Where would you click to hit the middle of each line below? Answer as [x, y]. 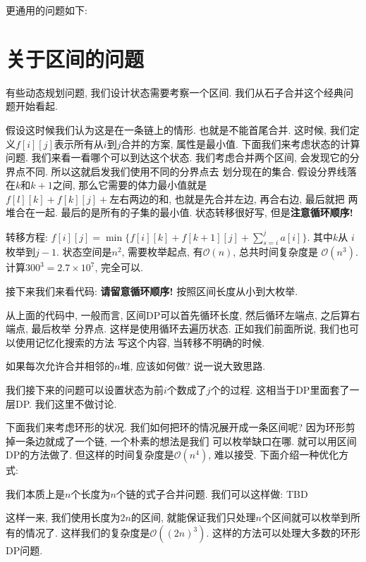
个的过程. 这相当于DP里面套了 [280, 389]
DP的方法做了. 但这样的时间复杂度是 [90, 455]
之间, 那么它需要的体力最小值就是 [130, 185]
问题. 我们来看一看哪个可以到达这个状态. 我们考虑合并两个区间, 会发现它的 [178, 157]
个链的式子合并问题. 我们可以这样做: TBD [212, 493]
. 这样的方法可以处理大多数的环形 [283, 533]
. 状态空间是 [84, 252]
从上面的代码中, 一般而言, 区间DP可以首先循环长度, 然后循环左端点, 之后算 [178, 314]
